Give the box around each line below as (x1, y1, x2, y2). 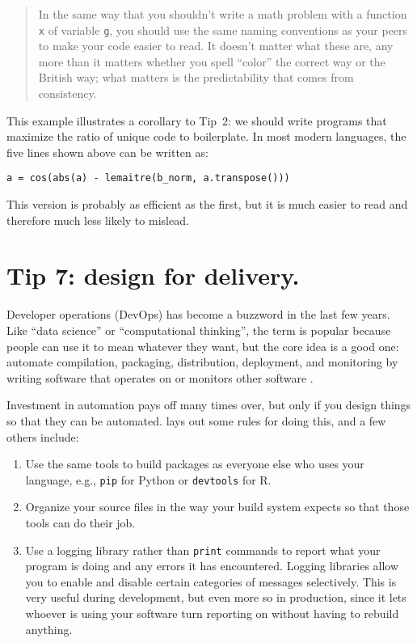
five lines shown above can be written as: (6, 143, 208, 160)
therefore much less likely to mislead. (6, 211, 189, 228)
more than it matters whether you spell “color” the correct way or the (38, 53, 385, 70)
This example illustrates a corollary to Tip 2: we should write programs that (6, 112, 387, 129)
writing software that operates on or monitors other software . (6, 369, 314, 386)
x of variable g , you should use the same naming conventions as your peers (38, 21, 408, 38)
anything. (25, 620, 73, 637)
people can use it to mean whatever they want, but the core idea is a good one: (6, 337, 399, 354)
